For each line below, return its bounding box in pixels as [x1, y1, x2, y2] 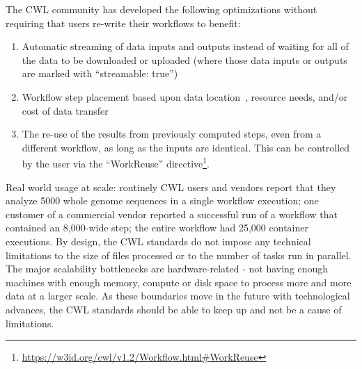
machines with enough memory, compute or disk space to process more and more [6, 274, 352, 289]
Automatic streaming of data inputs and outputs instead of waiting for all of [22, 39, 349, 54]
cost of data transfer [22, 103, 109, 117]
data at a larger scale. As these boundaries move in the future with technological [6, 288, 350, 303]
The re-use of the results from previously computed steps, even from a [22, 126, 322, 141]
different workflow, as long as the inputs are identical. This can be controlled [22, 140, 350, 154]
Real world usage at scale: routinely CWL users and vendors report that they [6, 179, 336, 194]
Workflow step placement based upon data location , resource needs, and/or [22, 89, 348, 104]
